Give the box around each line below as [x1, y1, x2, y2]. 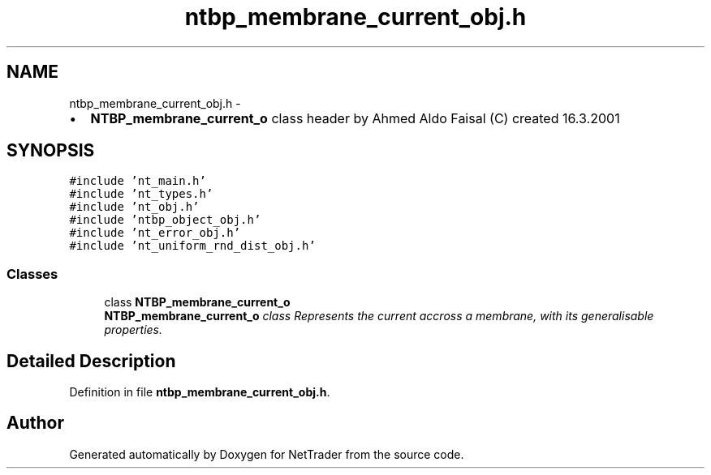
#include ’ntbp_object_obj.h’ [69, 213, 261, 227]
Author [6, 413, 64, 434]
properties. [104, 323, 163, 337]
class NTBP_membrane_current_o [104, 295, 291, 310]
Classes [6, 265, 58, 282]
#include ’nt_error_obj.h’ [69, 226, 241, 240]
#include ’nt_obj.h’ [69, 200, 200, 214]
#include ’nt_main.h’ [69, 174, 206, 188]
